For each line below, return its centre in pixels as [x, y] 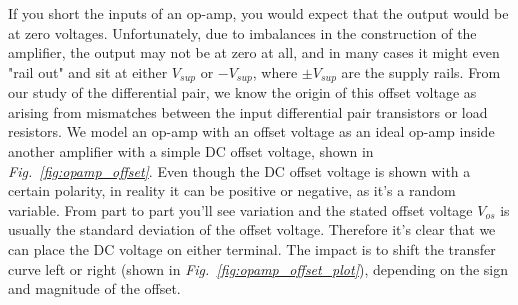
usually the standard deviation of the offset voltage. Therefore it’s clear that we [252, 229]
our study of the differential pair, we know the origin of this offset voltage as [242, 92]
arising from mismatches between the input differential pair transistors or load [248, 111]
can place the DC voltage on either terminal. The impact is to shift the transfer [252, 248]
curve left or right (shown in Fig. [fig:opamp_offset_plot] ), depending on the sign [258, 268]
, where [275, 71]
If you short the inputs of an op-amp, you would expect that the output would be [258, 13]
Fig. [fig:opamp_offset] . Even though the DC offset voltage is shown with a [239, 170]
